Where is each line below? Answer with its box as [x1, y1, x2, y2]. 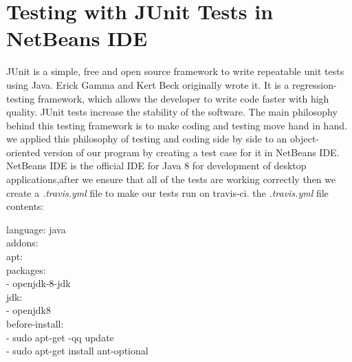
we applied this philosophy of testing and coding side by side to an [6, 131, 287, 146]
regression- [291, 77, 337, 92]
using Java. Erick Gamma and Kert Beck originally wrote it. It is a [6, 77, 289, 92]
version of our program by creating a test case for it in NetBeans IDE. [43, 145, 340, 159]
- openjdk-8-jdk [6, 276, 71, 290]
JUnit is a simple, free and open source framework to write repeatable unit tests [6, 64, 344, 78]
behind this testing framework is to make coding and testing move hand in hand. [6, 118, 347, 132]
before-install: [6, 317, 64, 330]
